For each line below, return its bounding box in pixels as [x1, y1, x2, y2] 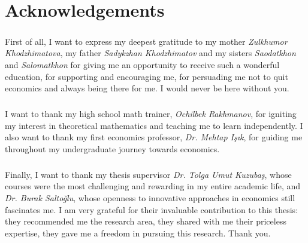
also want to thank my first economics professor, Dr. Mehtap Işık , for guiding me [5, 131, 303, 143]
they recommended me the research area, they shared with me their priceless [5, 215, 286, 227]
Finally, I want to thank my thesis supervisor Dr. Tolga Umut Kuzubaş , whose [5, 168, 292, 180]
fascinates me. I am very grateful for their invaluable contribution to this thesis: [5, 203, 298, 216]
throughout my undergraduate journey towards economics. [5, 142, 220, 155]
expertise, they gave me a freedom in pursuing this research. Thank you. [5, 226, 271, 239]
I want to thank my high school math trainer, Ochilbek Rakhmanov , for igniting [5, 107, 297, 120]
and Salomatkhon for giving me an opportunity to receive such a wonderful [5, 58, 280, 70]
